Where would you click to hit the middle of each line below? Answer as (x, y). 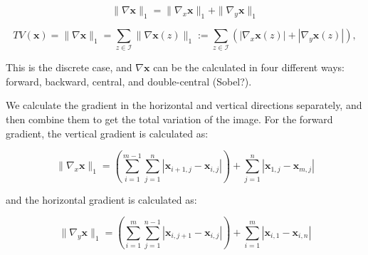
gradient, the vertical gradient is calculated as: (107, 133)
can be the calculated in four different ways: (249, 67)
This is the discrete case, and (69, 67)
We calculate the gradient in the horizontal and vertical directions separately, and (184, 105)
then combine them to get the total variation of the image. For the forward (169, 119)
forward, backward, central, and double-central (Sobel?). (129, 81)
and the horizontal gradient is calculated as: (101, 199)
